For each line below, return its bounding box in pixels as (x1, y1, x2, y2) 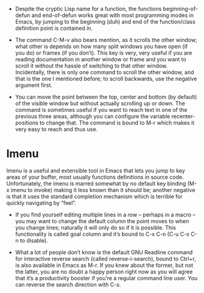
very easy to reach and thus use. (15, 126, 98, 133)
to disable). (20, 236, 49, 244)
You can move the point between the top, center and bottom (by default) (15, 94, 197, 100)
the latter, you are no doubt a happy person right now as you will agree (15, 267, 193, 275)
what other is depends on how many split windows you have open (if (15, 43, 188, 50)
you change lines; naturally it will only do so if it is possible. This (15, 224, 177, 231)
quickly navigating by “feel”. (6, 199, 77, 206)
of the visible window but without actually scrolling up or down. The (15, 100, 186, 107)
